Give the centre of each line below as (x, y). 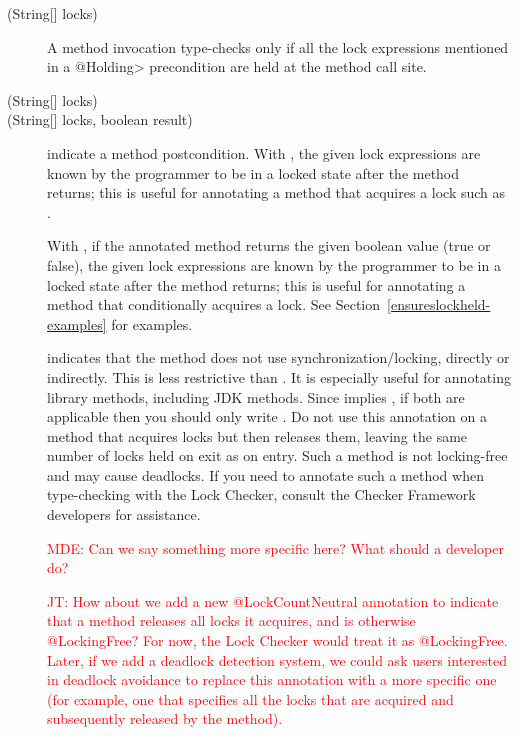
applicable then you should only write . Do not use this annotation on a (267, 416)
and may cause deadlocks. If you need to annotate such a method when (265, 474)
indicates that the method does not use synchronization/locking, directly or (278, 357)
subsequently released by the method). (165, 718)
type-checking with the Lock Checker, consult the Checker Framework (261, 494)
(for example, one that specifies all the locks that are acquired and (250, 698)
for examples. (152, 323)
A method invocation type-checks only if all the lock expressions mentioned (278, 46)
